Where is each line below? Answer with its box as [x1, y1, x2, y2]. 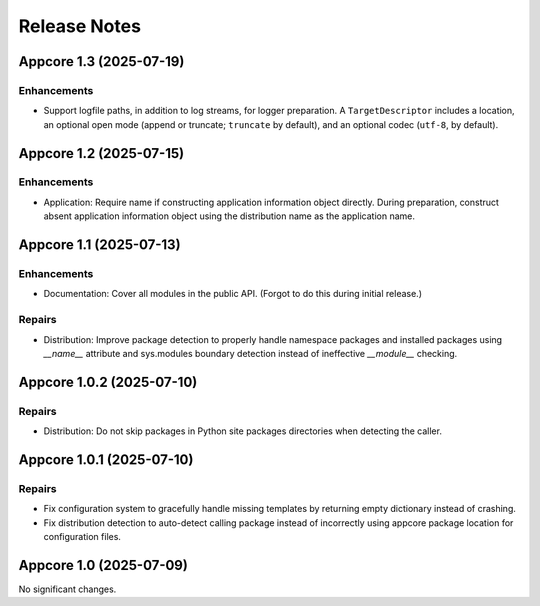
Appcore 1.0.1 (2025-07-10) [18, 451, 194, 468]
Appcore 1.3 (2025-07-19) [18, 53, 185, 70]
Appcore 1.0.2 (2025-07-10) [18, 373, 198, 390]
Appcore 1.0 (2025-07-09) [18, 556, 189, 574]
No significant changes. [18, 583, 117, 595]
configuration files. [43, 531, 122, 543]
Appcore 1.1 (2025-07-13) [18, 236, 181, 254]
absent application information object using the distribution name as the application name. [43, 210, 415, 222]
